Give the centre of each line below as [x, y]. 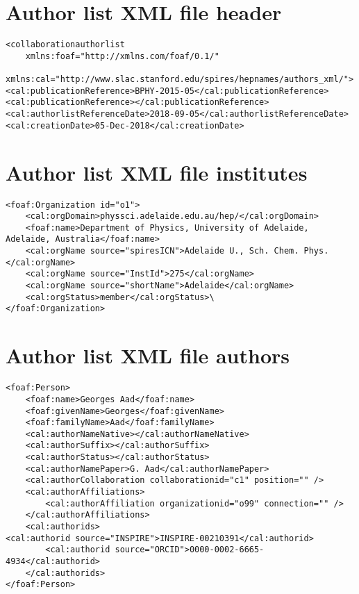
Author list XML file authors [148, 355]
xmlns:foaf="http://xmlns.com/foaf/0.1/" [122, 56]
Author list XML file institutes [157, 172]
